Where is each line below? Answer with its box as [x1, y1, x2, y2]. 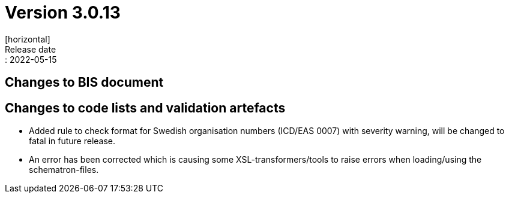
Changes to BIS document [5, 75, 164, 90]
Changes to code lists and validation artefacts [5, 100, 286, 115]
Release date [5, 44, 56, 54]
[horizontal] [5, 33, 50, 44]
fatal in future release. [29, 136, 116, 147]
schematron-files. [29, 165, 99, 175]
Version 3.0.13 [5, 2, 121, 23]
